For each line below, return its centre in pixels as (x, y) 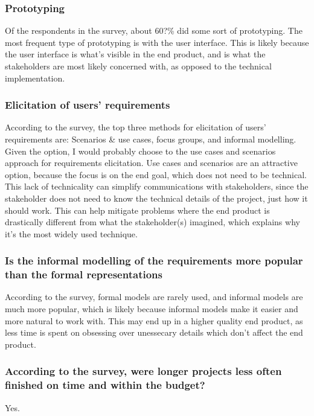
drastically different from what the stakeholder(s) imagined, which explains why (152, 222)
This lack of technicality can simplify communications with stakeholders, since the (157, 186)
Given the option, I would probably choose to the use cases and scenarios (140, 151)
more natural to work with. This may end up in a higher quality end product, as (154, 320)
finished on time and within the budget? (105, 385)
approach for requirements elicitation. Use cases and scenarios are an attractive (151, 163)
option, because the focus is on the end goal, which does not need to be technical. (156, 174)
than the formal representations (84, 274)
